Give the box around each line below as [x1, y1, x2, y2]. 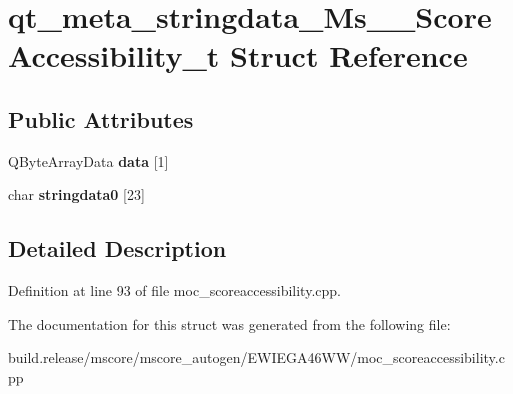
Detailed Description [8, 233, 227, 264]
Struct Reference [230, 35, 468, 76]
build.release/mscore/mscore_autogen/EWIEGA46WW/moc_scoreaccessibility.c [8, 347, 505, 368]
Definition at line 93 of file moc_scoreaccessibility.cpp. [8, 280, 341, 301]
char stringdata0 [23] [8, 184, 145, 205]
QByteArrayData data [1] [8, 150, 169, 171]
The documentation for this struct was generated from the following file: [8, 313, 451, 334]
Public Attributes [8, 103, 194, 134]
